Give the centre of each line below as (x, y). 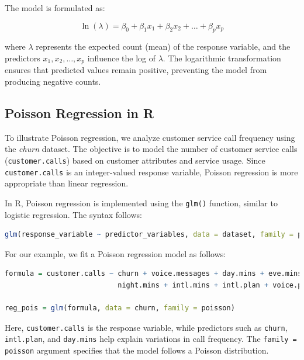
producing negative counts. (53, 82)
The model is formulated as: (55, 8)
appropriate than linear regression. (67, 183)
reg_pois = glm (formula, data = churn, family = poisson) (120, 308)
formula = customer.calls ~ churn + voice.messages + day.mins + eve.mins (153, 274)
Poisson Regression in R (80, 113)
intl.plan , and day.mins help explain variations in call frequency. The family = (151, 339)
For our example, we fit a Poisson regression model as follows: (115, 253)
